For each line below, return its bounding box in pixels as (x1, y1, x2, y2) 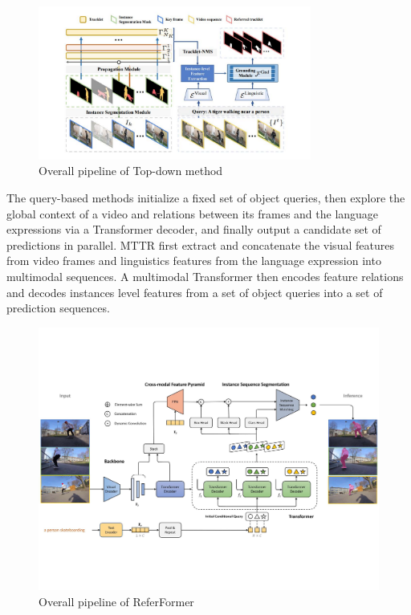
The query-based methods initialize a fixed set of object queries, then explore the (6, 189, 405, 206)
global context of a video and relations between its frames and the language (6, 205, 379, 222)
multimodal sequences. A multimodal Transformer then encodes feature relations (6, 267, 404, 284)
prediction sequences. (6, 299, 110, 316)
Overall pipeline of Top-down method (39, 162, 223, 179)
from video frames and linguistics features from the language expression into (6, 252, 381, 269)
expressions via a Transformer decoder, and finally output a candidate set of (6, 221, 381, 238)
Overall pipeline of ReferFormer (39, 593, 194, 609)
